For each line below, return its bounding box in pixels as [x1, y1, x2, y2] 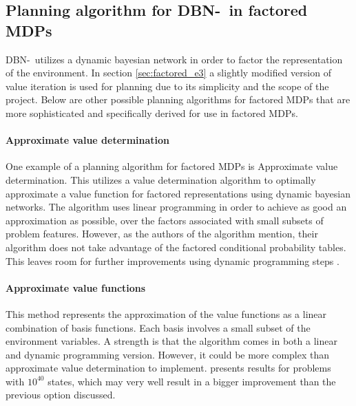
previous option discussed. [6, 387, 116, 402]
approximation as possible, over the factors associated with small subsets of [6, 213, 324, 227]
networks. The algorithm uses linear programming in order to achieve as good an [6, 200, 347, 214]
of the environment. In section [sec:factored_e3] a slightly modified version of [6, 65, 331, 80]
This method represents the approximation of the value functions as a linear [6, 306, 327, 321]
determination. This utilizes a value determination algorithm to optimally [6, 172, 316, 186]
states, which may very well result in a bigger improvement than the [48, 374, 336, 388]
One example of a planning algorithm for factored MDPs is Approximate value [6, 159, 338, 173]
